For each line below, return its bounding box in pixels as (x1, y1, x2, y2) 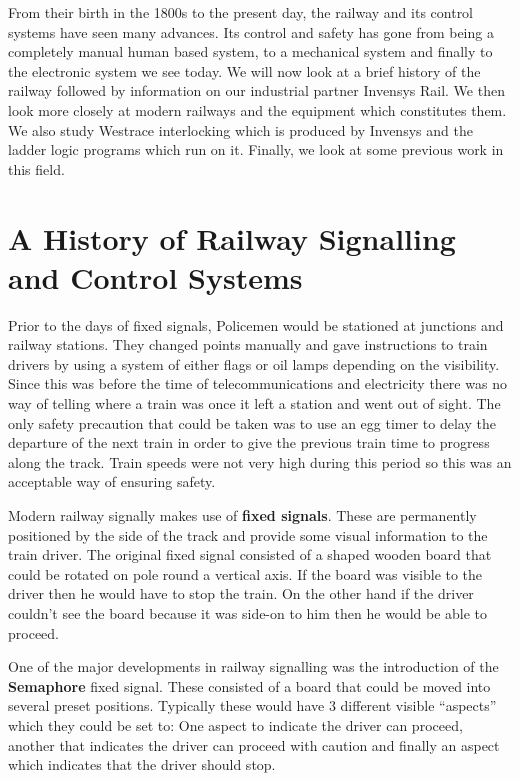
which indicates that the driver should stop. (8, 754, 276, 775)
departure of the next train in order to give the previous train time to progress (8, 432, 490, 453)
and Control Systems (8, 256, 303, 297)
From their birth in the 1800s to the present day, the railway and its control (8, 2, 474, 22)
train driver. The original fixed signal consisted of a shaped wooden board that (8, 544, 492, 565)
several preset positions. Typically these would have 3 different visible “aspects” (8, 695, 497, 716)
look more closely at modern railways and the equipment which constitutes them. (8, 99, 507, 120)
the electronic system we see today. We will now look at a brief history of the (8, 60, 481, 81)
